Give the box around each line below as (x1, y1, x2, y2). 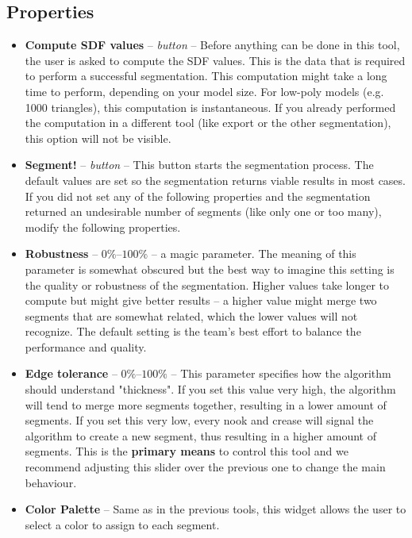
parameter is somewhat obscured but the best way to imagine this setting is (25, 260, 395, 277)
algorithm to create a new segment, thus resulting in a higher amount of (25, 427, 376, 444)
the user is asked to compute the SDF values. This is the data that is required (25, 52, 406, 68)
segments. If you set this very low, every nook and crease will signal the (25, 412, 374, 428)
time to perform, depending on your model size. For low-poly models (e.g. (25, 83, 384, 99)
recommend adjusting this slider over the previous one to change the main (25, 459, 386, 475)
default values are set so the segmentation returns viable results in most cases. (25, 171, 406, 188)
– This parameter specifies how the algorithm (171, 365, 391, 382)
